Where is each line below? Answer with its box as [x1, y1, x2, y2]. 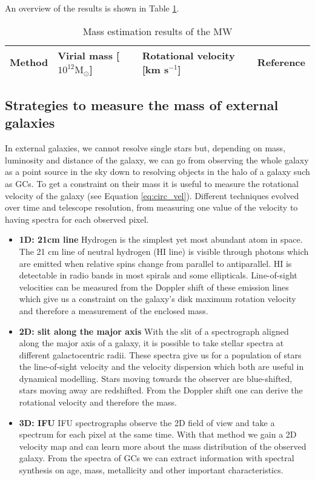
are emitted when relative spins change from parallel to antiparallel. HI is [19, 257, 292, 269]
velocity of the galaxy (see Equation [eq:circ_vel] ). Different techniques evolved [5, 189, 299, 202]
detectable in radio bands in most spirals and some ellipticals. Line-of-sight [19, 269, 297, 281]
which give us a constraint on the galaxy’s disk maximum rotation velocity [19, 292, 296, 305]
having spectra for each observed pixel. [5, 212, 149, 225]
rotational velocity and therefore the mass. [19, 396, 177, 409]
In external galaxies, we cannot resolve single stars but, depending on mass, [5, 142, 286, 154]
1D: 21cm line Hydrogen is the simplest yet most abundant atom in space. [19, 233, 303, 246]
